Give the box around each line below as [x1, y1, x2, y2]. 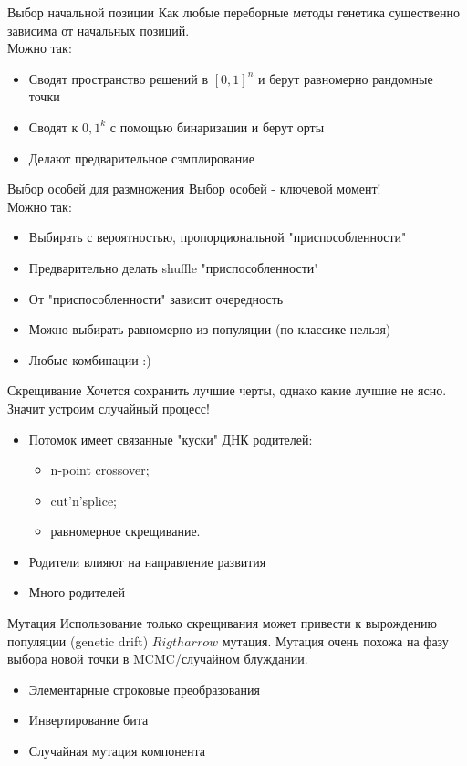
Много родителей [28, 582, 126, 602]
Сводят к [28, 117, 78, 136]
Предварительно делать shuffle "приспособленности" [28, 257, 319, 277]
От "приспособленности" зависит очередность [28, 289, 284, 308]
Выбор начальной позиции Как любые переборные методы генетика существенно [7, 3, 461, 21]
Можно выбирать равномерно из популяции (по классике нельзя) [28, 320, 391, 339]
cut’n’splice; [50, 490, 118, 509]
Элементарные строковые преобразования [28, 679, 260, 698]
